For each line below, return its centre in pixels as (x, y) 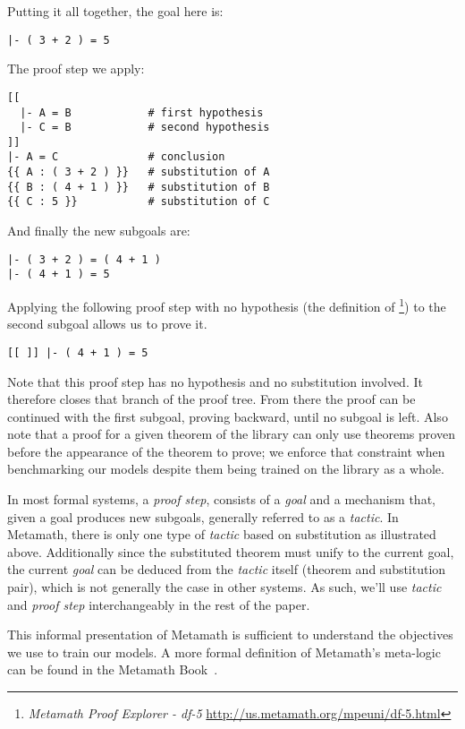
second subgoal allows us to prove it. (107, 324)
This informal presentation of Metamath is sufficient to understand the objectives (230, 635)
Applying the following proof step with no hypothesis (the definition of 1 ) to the (227, 305)
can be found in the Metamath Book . (113, 669)
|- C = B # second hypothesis (145, 128)
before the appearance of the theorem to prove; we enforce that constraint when (226, 451)
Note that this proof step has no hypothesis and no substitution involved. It (215, 381)
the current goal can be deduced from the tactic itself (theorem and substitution (227, 569)
